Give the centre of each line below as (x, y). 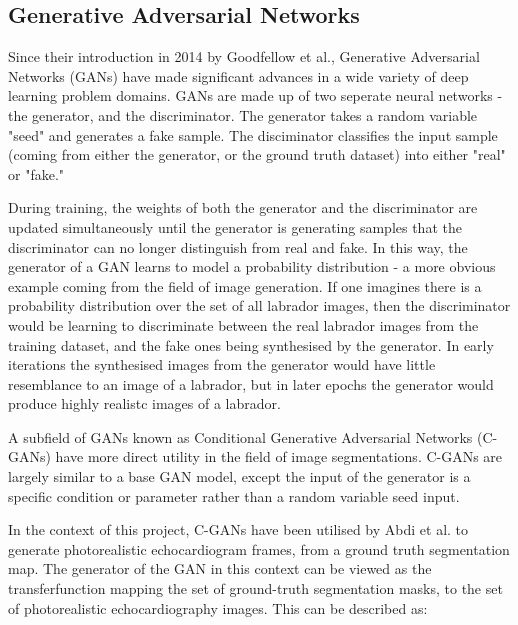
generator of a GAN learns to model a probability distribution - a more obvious (252, 266)
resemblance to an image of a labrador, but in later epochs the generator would (251, 383)
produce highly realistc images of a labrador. (144, 403)
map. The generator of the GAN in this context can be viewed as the (220, 568)
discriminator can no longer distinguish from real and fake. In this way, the (238, 246)
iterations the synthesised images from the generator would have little (222, 364)
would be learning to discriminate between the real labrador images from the (243, 324)
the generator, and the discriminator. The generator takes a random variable (243, 114)
